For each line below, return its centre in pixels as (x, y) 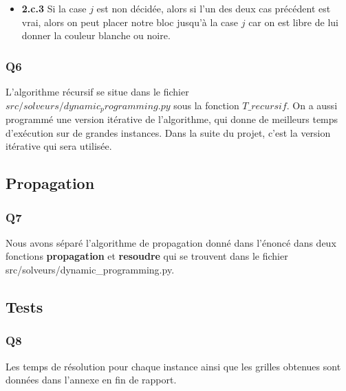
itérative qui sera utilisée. (59, 146)
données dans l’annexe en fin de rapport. (91, 380)
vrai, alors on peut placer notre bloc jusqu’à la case (130, 22)
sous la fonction (206, 105)
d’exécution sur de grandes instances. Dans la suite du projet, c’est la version (168, 132)
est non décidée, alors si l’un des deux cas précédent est (214, 8)
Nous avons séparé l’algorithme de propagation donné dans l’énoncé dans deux (171, 242)
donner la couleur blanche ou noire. (96, 35)
